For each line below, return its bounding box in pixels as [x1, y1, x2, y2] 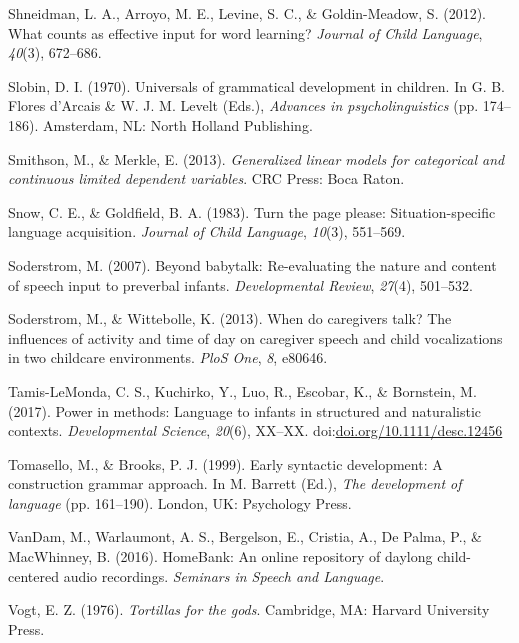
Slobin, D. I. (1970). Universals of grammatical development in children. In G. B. [8, 75, 505, 96]
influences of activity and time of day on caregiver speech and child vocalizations [8, 327, 503, 348]
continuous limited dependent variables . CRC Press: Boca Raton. [8, 168, 405, 189]
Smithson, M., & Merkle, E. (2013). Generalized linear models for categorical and [8, 148, 505, 169]
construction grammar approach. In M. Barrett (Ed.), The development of [8, 473, 462, 494]
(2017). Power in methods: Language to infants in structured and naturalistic [8, 400, 482, 421]
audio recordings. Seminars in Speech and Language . [63, 565, 385, 586]
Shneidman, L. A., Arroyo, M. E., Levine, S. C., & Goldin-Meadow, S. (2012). [8, 3, 486, 23]
